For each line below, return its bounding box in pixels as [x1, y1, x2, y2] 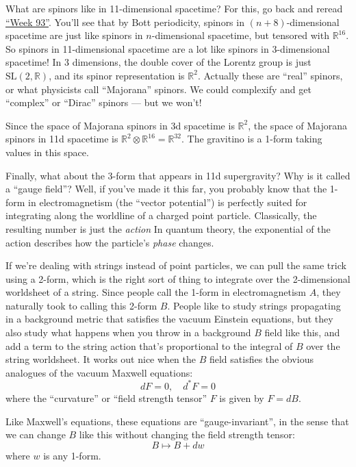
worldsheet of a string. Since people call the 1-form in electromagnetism [5, 285, 307, 299]
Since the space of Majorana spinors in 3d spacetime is [5, 118, 235, 132]
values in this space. [5, 144, 89, 159]
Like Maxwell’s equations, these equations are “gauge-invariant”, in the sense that [5, 414, 349, 428]
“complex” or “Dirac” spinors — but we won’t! [5, 95, 202, 110]
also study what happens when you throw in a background [5, 325, 251, 340]
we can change [5, 427, 66, 442]
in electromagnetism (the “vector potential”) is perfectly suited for [28, 194, 307, 209]
